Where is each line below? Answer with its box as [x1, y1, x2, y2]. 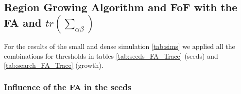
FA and [4, 15, 42, 30]
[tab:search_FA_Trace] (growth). [4, 60, 103, 70]
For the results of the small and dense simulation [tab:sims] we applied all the [4, 41, 235, 51]
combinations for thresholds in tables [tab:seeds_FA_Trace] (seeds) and [4, 50, 218, 61]
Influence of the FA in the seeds [4, 80, 132, 93]
